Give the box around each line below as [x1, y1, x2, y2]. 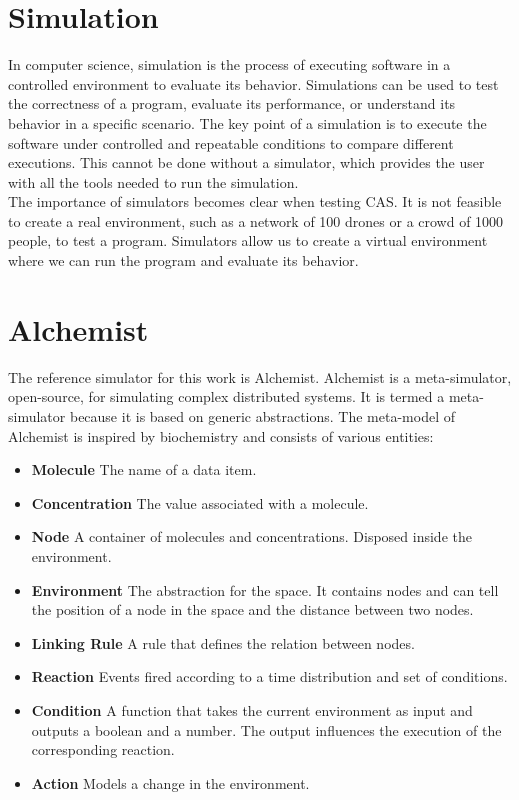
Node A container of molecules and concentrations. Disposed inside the [31, 526, 472, 547]
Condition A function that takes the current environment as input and [31, 699, 473, 720]
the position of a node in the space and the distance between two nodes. [31, 599, 474, 620]
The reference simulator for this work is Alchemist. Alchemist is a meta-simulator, [8, 366, 512, 387]
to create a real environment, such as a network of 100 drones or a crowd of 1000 [8, 210, 504, 231]
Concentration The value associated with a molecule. [31, 492, 369, 513]
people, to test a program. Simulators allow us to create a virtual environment [8, 230, 488, 251]
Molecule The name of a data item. [31, 459, 257, 480]
